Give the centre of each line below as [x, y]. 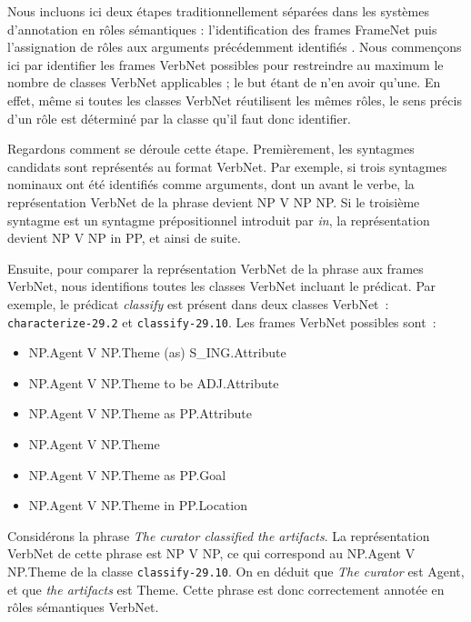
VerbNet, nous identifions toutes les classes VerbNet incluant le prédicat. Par [222, 286]
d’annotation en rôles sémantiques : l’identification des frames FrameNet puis [222, 29]
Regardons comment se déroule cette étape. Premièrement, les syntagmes [211, 149]
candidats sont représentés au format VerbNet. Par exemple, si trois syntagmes [227, 166]
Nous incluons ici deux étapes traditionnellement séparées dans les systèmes [218, 11]
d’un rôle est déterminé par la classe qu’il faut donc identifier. [180, 118]
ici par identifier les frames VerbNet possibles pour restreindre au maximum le [225, 64]
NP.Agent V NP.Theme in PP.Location [138, 505]
